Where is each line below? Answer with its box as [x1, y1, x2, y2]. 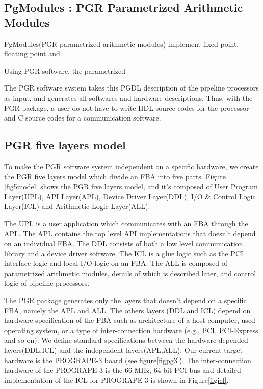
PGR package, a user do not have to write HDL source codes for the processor [4, 102, 249, 113]
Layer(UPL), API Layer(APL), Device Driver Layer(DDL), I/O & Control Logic [4, 191, 256, 201]
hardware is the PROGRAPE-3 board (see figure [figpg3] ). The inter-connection [4, 354, 251, 365]
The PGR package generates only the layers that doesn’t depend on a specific [4, 295, 247, 306]
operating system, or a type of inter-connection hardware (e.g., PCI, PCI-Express [4, 324, 258, 335]
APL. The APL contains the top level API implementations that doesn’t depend [4, 228, 256, 238]
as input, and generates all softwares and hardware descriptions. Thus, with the [4, 92, 253, 103]
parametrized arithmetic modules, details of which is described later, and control [4, 267, 256, 278]
